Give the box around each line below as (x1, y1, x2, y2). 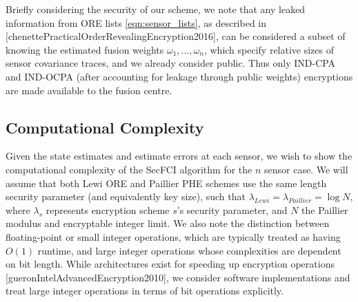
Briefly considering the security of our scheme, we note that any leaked (6, 2, 306, 16)
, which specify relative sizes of (203, 42, 335, 56)
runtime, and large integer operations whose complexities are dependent (37, 243, 341, 257)
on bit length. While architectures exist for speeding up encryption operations (6, 257, 335, 271)
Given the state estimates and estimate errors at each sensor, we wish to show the (6, 149, 352, 163)
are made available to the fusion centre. (6, 83, 172, 97)
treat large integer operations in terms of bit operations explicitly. (6, 283, 284, 298)
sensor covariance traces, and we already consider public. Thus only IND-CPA (6, 56, 336, 70)
